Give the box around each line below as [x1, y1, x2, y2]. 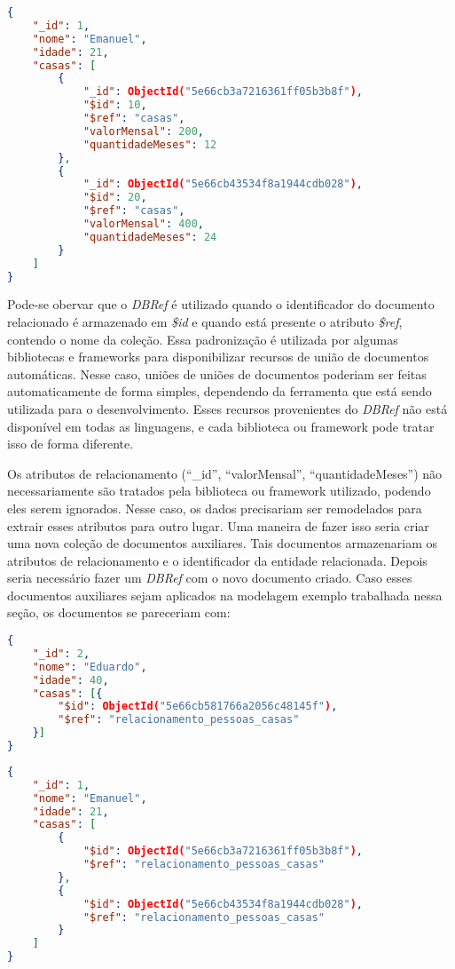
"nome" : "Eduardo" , [32, 660, 147, 673]
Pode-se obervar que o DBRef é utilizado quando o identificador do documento [7, 295, 435, 314]
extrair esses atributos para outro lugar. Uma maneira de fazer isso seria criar [7, 516, 429, 535]
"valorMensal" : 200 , [82, 124, 204, 138]
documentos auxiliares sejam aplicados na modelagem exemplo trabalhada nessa [7, 585, 443, 604]
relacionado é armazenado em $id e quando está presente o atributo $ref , [7, 312, 403, 330]
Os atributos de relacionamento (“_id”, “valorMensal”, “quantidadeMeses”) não [7, 464, 443, 482]
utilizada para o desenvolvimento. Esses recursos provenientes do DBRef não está [7, 399, 448, 417]
